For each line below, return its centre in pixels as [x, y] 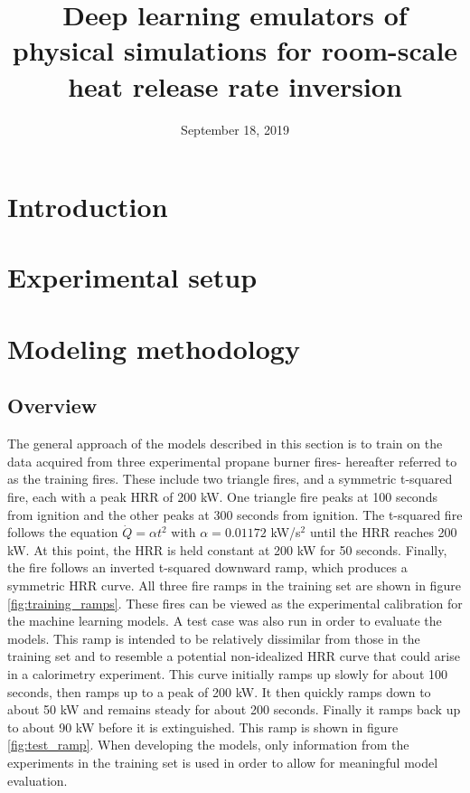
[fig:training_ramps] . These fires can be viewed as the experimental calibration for [235, 603]
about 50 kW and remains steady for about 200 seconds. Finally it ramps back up [234, 709]
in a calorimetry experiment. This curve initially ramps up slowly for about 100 [227, 673]
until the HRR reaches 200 [383, 532]
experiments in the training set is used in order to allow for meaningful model [223, 762]
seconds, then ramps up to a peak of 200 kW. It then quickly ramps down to [219, 691]
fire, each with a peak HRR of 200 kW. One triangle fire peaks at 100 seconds [222, 497]
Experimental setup [132, 277]
